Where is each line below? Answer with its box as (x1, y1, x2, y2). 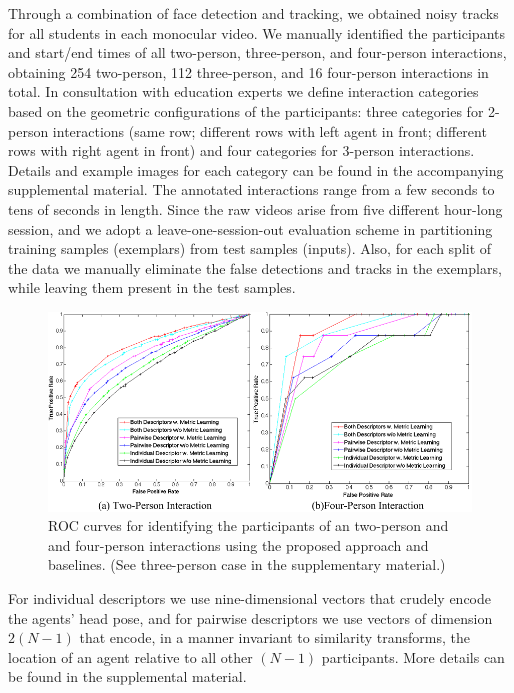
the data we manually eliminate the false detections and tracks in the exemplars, (8, 257, 502, 278)
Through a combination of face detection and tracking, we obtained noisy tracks (8, 3, 499, 23)
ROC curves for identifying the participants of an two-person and (48, 515, 449, 536)
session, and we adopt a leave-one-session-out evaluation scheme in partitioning (8, 218, 493, 239)
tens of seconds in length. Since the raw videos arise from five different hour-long (8, 198, 503, 219)
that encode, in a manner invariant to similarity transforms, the (79, 627, 471, 648)
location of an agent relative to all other (8, 646, 253, 667)
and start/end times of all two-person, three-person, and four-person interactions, (8, 42, 507, 63)
